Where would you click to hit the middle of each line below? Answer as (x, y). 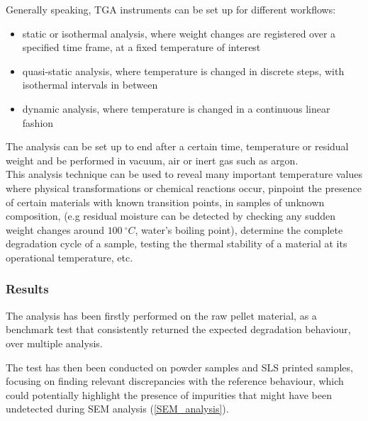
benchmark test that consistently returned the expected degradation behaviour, (178, 329)
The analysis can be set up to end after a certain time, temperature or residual (177, 146)
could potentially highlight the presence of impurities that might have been (169, 394)
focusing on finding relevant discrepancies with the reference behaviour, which (175, 381)
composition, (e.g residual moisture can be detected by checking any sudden (171, 216)
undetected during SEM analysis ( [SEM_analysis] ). (117, 409)
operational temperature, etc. (69, 257)
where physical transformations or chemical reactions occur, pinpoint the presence (184, 187)
